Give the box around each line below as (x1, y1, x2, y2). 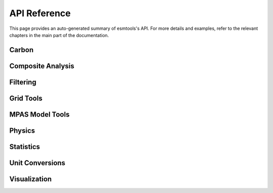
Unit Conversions (9, 159, 66, 167)
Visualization (9, 175, 52, 183)
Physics (9, 126, 35, 135)
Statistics (9, 142, 40, 151)
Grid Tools (9, 94, 42, 102)
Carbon (9, 46, 34, 54)
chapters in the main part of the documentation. (9, 32, 109, 38)
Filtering (9, 78, 36, 86)
